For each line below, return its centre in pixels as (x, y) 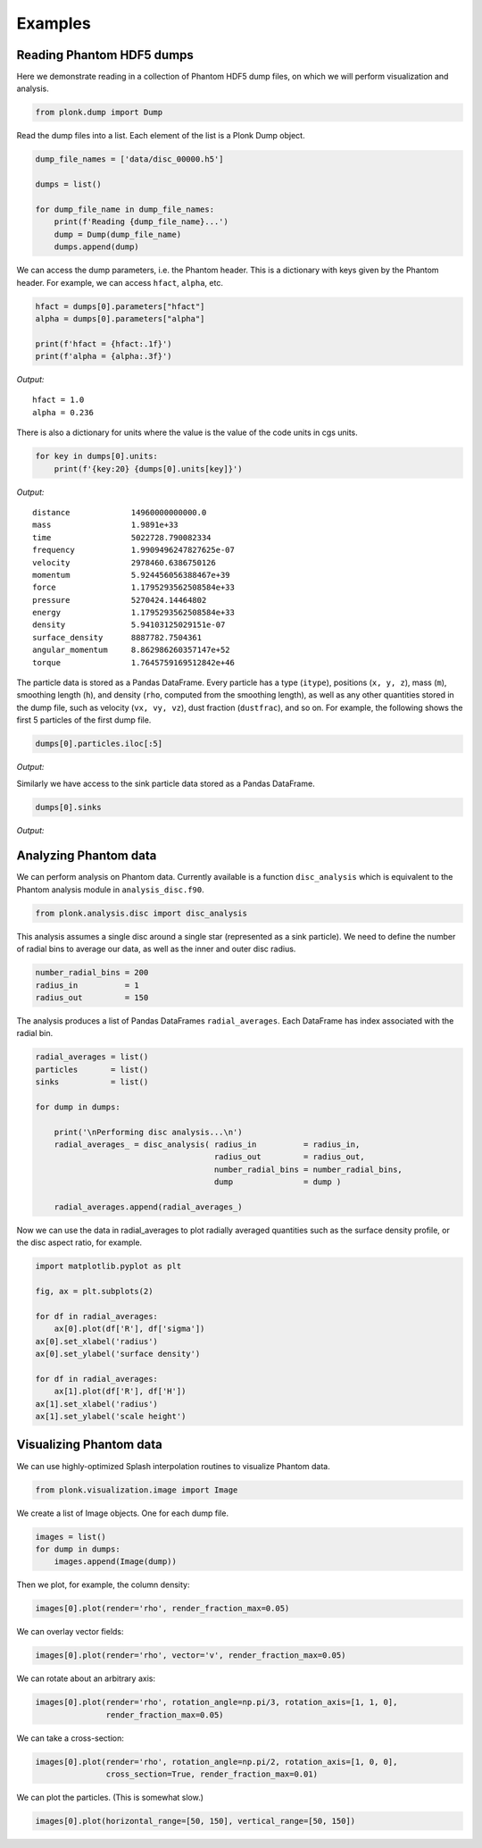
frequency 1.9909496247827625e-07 (134, 550)
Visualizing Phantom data (89, 1445)
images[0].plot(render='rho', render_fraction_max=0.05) (162, 1609)
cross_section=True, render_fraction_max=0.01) (212, 1774)
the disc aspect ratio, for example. (79, 1242)
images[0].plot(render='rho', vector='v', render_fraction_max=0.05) (191, 1656)
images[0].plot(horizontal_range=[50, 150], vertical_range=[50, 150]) (195, 1821)
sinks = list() (92, 1082)
